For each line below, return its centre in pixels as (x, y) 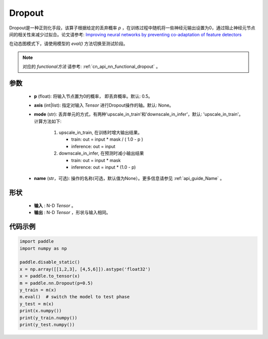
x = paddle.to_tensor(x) (50, 276)
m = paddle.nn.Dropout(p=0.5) (56, 283)
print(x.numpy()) (41, 311)
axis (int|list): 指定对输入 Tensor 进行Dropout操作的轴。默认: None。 (104, 105)
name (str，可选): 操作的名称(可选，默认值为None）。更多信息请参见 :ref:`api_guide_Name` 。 (129, 178)
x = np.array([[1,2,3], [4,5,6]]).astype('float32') (85, 269)
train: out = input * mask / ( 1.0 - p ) (107, 139)
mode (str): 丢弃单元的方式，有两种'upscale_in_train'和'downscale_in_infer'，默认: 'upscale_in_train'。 (138, 114)
